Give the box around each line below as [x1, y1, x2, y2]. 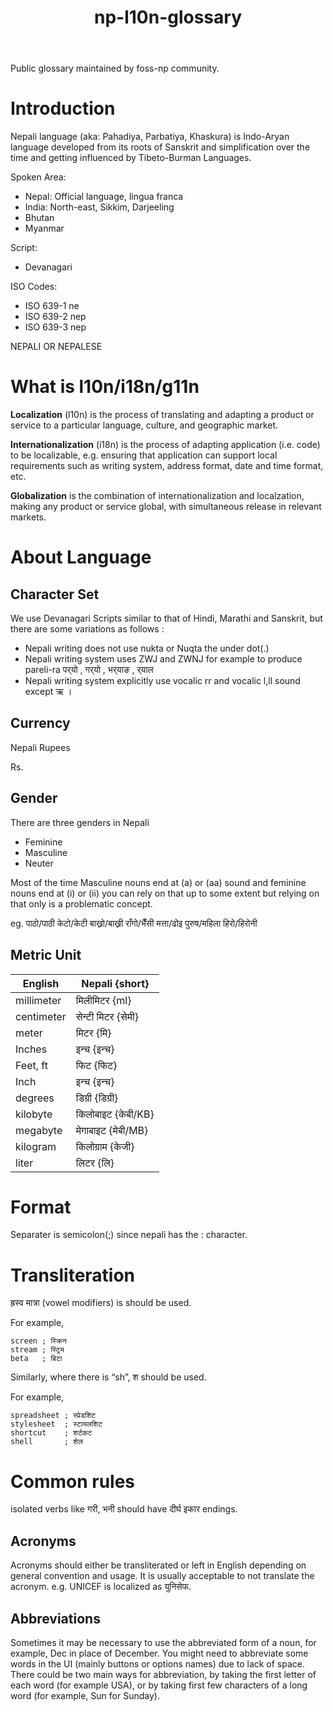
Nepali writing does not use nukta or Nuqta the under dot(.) [24, 642, 270, 655]
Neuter [24, 857, 54, 869]
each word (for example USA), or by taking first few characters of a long [10, 1679, 308, 1691]
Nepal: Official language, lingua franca [24, 191, 184, 203]
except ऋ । [24, 686, 73, 698]
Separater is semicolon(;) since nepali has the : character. [10, 1229, 248, 1241]
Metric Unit [10, 947, 82, 964]
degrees [15, 1091, 55, 1105]
